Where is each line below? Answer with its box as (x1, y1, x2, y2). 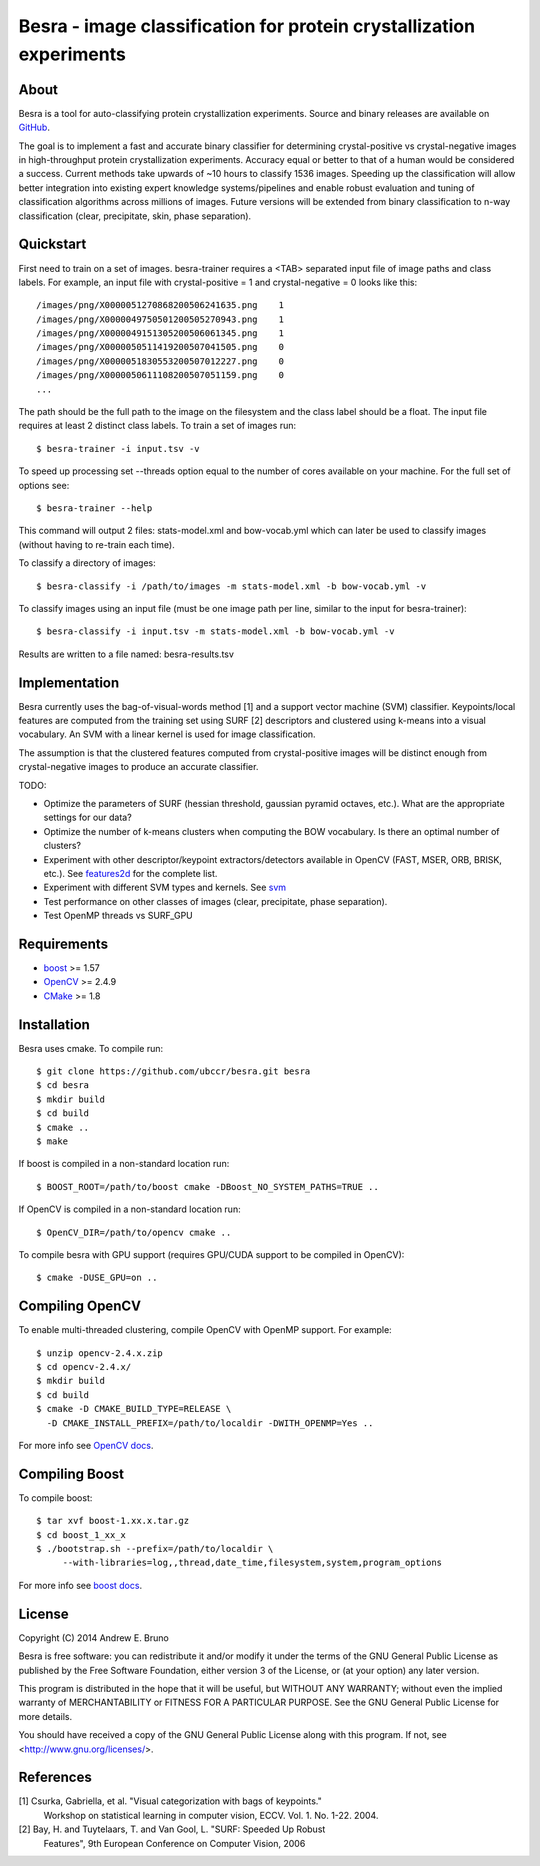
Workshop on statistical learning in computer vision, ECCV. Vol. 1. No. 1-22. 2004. (43, 1809, 379, 1821)
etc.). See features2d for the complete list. (43, 867, 218, 879)
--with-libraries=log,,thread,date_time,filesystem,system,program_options (62, 1557, 443, 1569)
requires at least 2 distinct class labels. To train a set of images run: (18, 420, 297, 432)
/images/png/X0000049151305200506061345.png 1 (36, 328, 285, 339)
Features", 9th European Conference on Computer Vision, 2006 (43, 1837, 306, 1849)
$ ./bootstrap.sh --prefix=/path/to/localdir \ (36, 1543, 274, 1555)
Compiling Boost (18, 1465, 125, 1482)
